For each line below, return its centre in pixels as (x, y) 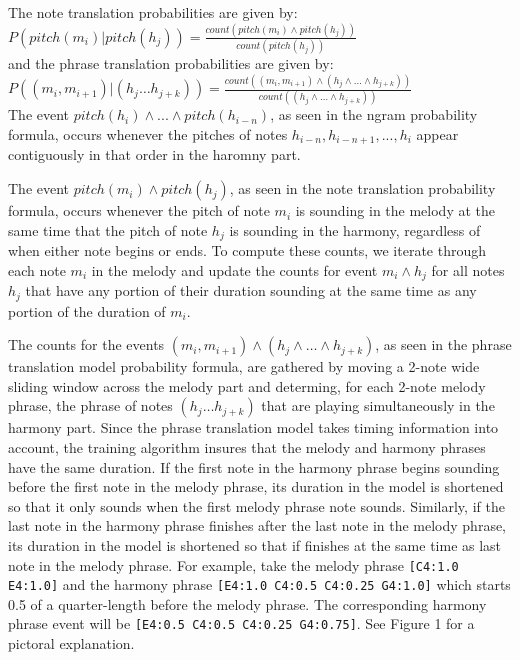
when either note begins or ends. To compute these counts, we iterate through (247, 250)
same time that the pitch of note (108, 229)
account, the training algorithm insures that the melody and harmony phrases (247, 447)
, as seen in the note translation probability (362, 188)
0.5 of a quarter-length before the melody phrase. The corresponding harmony (247, 603)
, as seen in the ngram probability (374, 114)
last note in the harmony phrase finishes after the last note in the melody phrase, (257, 525)
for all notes (468, 269)
